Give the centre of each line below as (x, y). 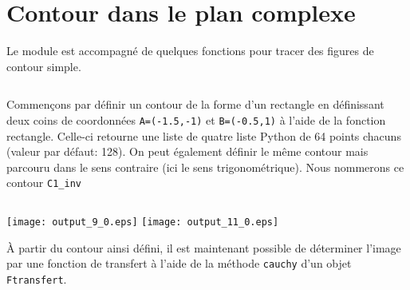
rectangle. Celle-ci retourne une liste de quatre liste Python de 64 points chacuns (204, 135)
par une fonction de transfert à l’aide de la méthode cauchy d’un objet (179, 263)
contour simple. (44, 66)
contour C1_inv (44, 183)
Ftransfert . (37, 278)
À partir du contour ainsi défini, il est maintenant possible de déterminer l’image (204, 247)
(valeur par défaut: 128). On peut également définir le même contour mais (187, 151)
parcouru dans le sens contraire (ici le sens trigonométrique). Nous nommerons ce (205, 167)
